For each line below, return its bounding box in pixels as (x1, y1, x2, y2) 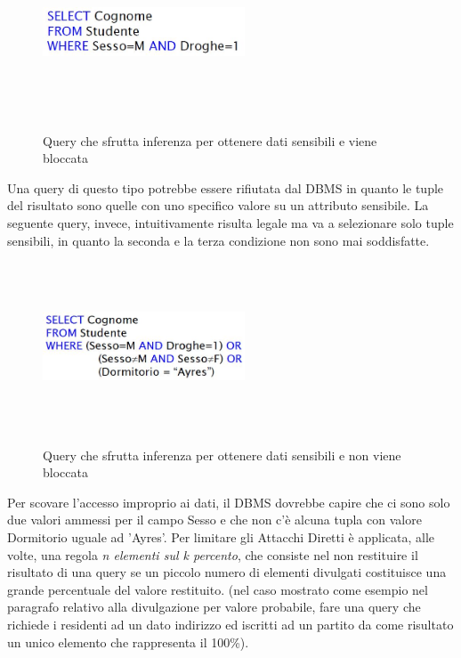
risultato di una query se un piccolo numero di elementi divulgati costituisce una (7, 563, 447, 581)
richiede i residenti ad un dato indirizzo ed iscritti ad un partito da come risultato (7, 615, 454, 634)
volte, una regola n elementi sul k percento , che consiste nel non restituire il (7, 545, 418, 564)
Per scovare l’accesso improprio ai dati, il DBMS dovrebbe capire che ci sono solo (7, 492, 450, 511)
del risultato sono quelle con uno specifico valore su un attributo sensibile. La (7, 196, 429, 215)
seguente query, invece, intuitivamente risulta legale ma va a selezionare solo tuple (7, 213, 454, 232)
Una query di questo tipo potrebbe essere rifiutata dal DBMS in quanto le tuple (7, 178, 444, 197)
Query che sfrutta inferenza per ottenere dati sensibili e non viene (43, 445, 401, 464)
